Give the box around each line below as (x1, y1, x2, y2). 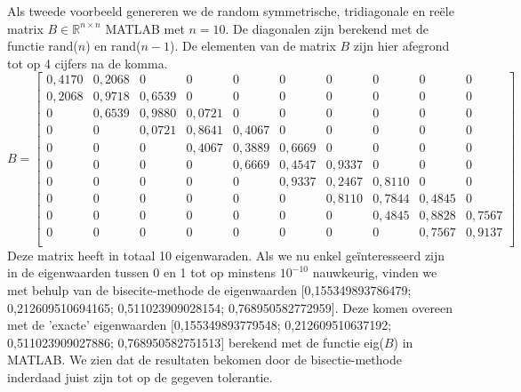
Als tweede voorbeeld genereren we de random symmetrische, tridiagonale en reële (7, 2, 454, 20)
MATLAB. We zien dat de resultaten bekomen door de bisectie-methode (7, 350, 402, 369)
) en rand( (85, 36, 141, 55)
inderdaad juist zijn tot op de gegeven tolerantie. (7, 367, 273, 386)
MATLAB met (105, 19, 185, 37)
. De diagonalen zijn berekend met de (225, 19, 429, 37)
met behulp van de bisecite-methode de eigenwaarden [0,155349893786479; (7, 280, 412, 299)
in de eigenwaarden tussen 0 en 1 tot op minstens (7, 263, 277, 282)
